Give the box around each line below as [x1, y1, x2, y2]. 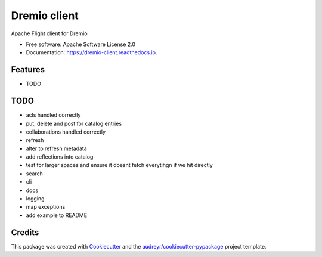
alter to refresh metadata [26, 145, 88, 152]
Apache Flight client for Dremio [11, 30, 88, 37]
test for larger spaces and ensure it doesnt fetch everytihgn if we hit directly [26, 162, 213, 169]
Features [11, 64, 45, 75]
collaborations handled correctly [26, 128, 106, 135]
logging [26, 195, 45, 202]
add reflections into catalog [26, 153, 94, 160]
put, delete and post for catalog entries [26, 120, 122, 127]
